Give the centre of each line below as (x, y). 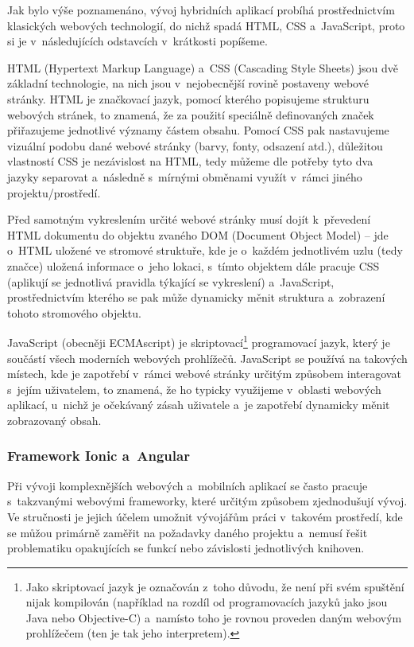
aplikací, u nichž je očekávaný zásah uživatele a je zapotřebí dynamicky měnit (199, 405)
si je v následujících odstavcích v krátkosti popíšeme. (137, 41)
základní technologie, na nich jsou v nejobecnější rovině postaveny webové (188, 83)
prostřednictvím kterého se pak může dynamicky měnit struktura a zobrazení (196, 297)
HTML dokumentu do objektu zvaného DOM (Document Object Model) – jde (198, 234)
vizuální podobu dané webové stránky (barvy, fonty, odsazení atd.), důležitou (195, 145)
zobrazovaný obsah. (54, 420)
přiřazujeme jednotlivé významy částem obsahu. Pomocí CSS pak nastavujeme (198, 130)
